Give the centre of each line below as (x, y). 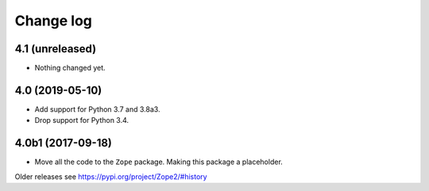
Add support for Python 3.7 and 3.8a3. (97, 109)
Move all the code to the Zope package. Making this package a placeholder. (159, 162)
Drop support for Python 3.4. (82, 120)
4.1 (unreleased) (56, 49)
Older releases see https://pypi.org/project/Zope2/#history (111, 176)
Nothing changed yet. (70, 68)
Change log (54, 21)
